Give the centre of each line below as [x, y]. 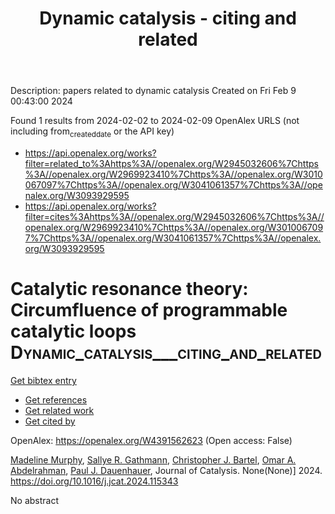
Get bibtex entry [43, 380]
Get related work [59, 410]
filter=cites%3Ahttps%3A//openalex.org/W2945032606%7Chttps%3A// [174, 216]
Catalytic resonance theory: [129, 289]
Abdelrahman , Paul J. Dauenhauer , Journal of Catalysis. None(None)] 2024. [166, 470]
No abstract [34, 500]
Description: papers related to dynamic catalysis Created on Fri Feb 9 [153, 91]
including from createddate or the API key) [92, 132]
